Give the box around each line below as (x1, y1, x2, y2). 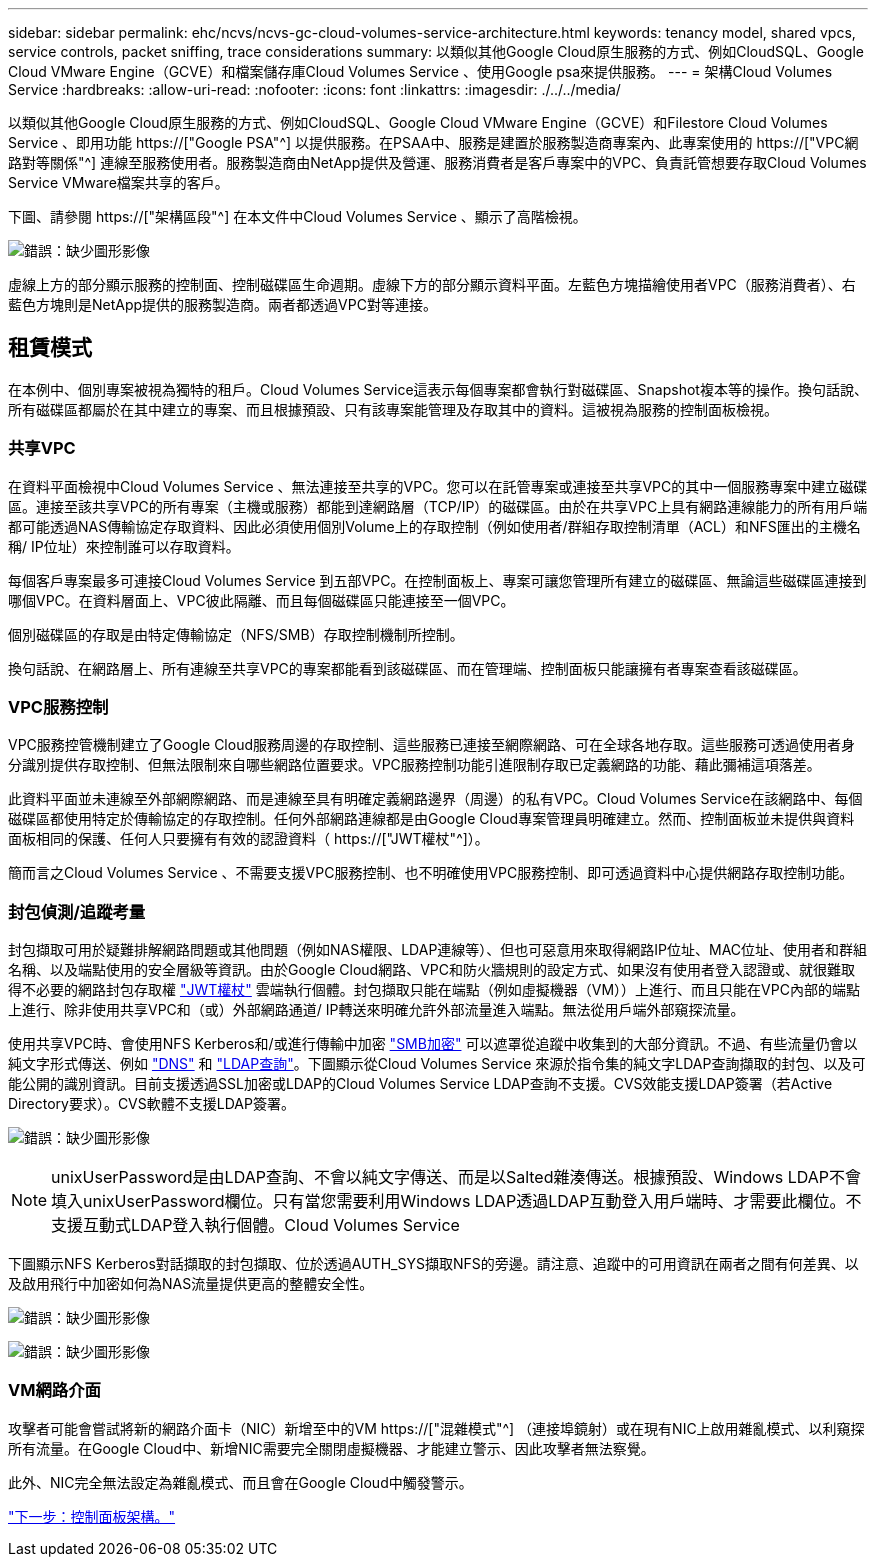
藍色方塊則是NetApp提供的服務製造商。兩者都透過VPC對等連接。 (8, 296, 437, 313)
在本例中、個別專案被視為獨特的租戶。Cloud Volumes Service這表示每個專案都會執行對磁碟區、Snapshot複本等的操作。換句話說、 (8, 380, 868, 398)
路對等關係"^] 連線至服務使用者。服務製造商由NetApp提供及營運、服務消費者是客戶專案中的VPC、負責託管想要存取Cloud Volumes (8, 154, 867, 171)
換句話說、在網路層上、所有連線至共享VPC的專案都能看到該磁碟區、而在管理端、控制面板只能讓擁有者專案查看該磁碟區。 (8, 659, 807, 677)
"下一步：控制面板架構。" (8, 1507, 176, 1525)
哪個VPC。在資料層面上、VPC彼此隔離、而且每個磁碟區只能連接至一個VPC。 (8, 591, 515, 609)
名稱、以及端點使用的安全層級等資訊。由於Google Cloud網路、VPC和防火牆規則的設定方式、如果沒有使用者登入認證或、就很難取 (8, 961, 855, 979)
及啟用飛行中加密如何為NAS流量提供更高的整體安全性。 (8, 1275, 374, 1293)
